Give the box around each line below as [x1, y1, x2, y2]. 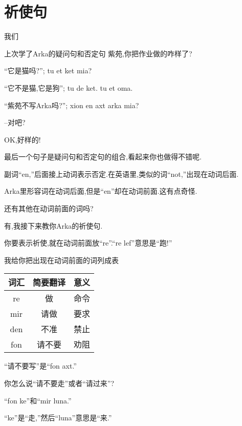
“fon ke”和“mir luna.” [4, 395, 72, 405]
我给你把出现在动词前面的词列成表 [4, 254, 119, 265]
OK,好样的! [4, 134, 41, 145]
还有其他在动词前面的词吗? [4, 203, 94, 214]
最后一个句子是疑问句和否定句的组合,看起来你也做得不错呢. [4, 151, 202, 162]
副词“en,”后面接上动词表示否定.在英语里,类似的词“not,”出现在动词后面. [4, 168, 239, 179]
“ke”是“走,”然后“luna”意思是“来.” [4, 412, 112, 423]
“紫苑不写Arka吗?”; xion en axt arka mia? [4, 99, 139, 110]
